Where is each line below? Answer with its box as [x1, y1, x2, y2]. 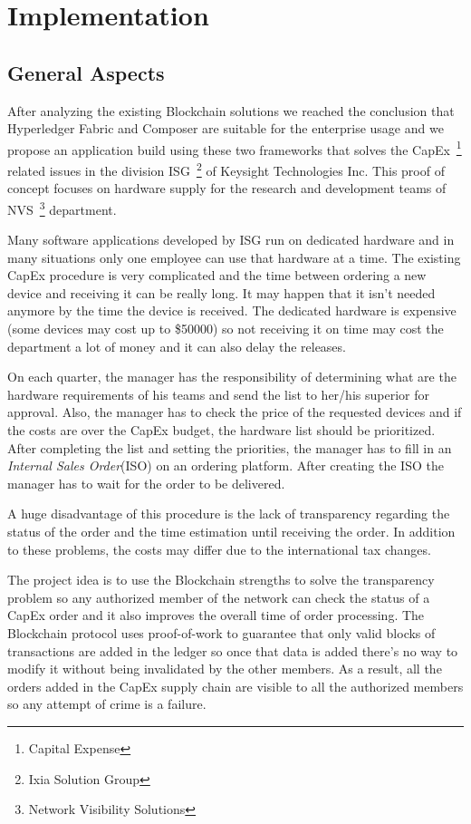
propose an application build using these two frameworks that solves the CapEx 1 [7, 137, 462, 159]
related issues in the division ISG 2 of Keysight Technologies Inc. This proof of [7, 159, 445, 179]
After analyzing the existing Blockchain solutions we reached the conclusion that [7, 101, 455, 120]
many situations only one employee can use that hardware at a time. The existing [7, 247, 461, 267]
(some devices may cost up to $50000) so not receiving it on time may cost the [7, 319, 444, 338]
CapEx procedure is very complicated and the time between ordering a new [7, 266, 427, 285]
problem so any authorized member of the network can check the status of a [7, 587, 430, 606]
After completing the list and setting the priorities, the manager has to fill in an [7, 438, 452, 457]
